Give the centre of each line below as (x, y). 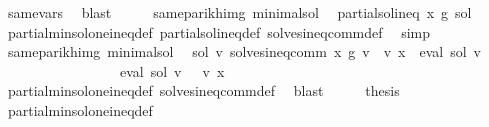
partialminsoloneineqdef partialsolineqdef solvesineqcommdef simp (219, 31)
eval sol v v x (172, 70)
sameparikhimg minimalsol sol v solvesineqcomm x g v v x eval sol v (244, 51)
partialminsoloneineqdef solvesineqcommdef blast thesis (203, 90)
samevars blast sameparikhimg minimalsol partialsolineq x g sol (239, 12)
